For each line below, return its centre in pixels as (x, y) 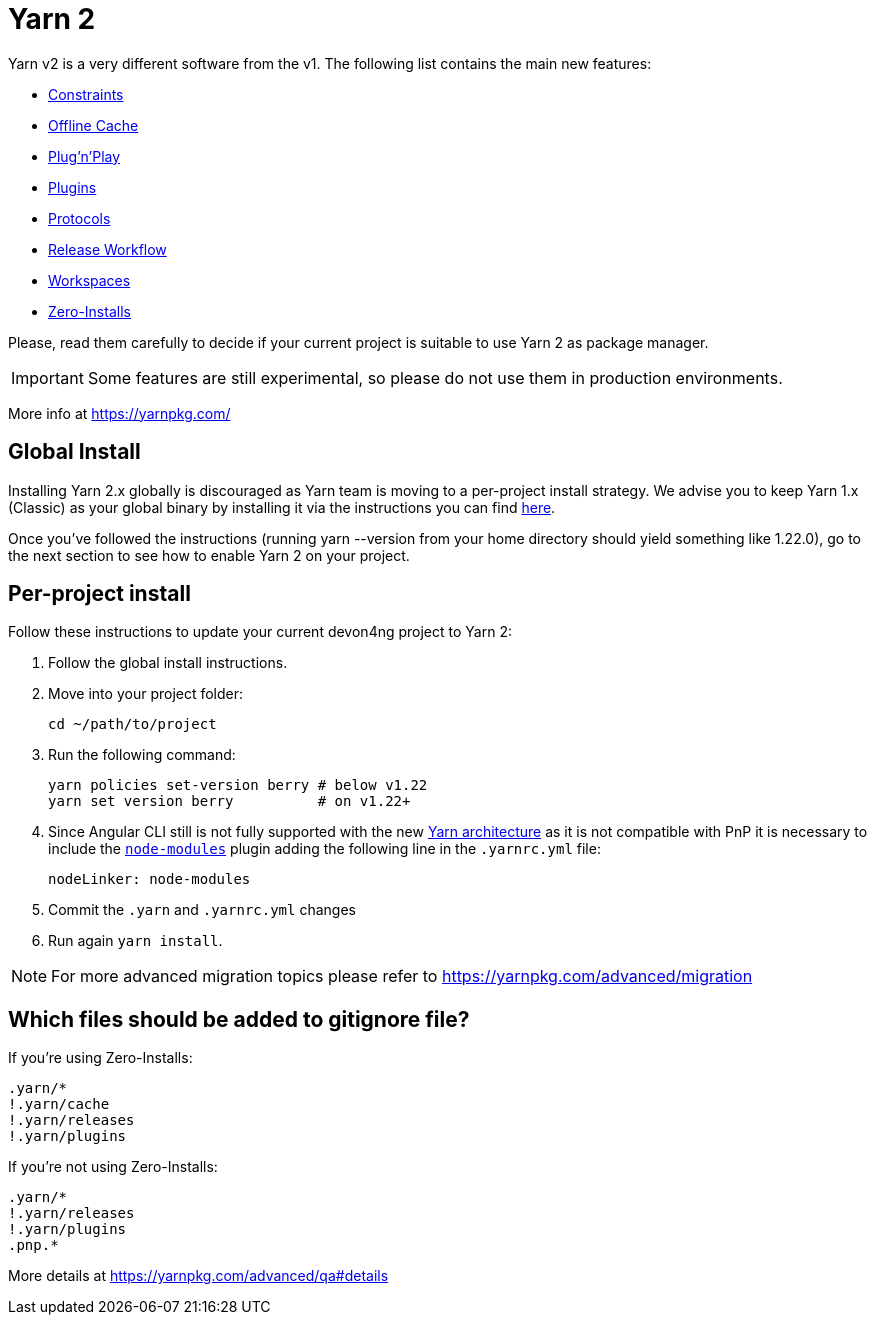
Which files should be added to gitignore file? (239, 1019)
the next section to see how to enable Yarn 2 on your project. (209, 555)
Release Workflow (107, 249)
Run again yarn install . (135, 941)
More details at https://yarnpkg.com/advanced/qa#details (198, 1276)
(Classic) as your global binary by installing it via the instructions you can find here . (282, 507)
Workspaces (89, 280)
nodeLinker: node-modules (149, 879)
